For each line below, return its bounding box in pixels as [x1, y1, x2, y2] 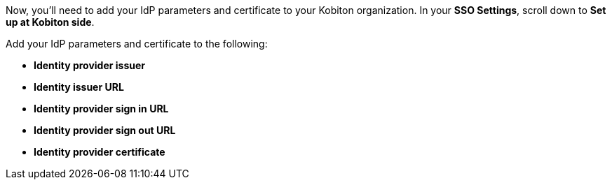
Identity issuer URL [34, 81, 124, 93]
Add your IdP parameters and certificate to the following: [6, 38, 268, 50]
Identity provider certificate [34, 146, 165, 158]
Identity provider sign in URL [34, 103, 169, 114]
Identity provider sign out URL [34, 124, 176, 136]
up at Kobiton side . [6, 16, 95, 28]
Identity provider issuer [34, 59, 146, 71]
